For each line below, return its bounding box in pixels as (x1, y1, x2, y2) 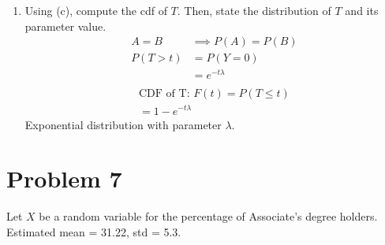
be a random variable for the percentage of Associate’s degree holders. (39, 208, 378, 225)
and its (345, 2, 379, 18)
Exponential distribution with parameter (24, 116, 222, 132)
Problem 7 (6, 162, 122, 195)
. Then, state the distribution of (177, 2, 331, 18)
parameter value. (24, 17, 107, 34)
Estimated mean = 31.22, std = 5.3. (6, 223, 181, 239)
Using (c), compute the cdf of (24, 2, 167, 18)
